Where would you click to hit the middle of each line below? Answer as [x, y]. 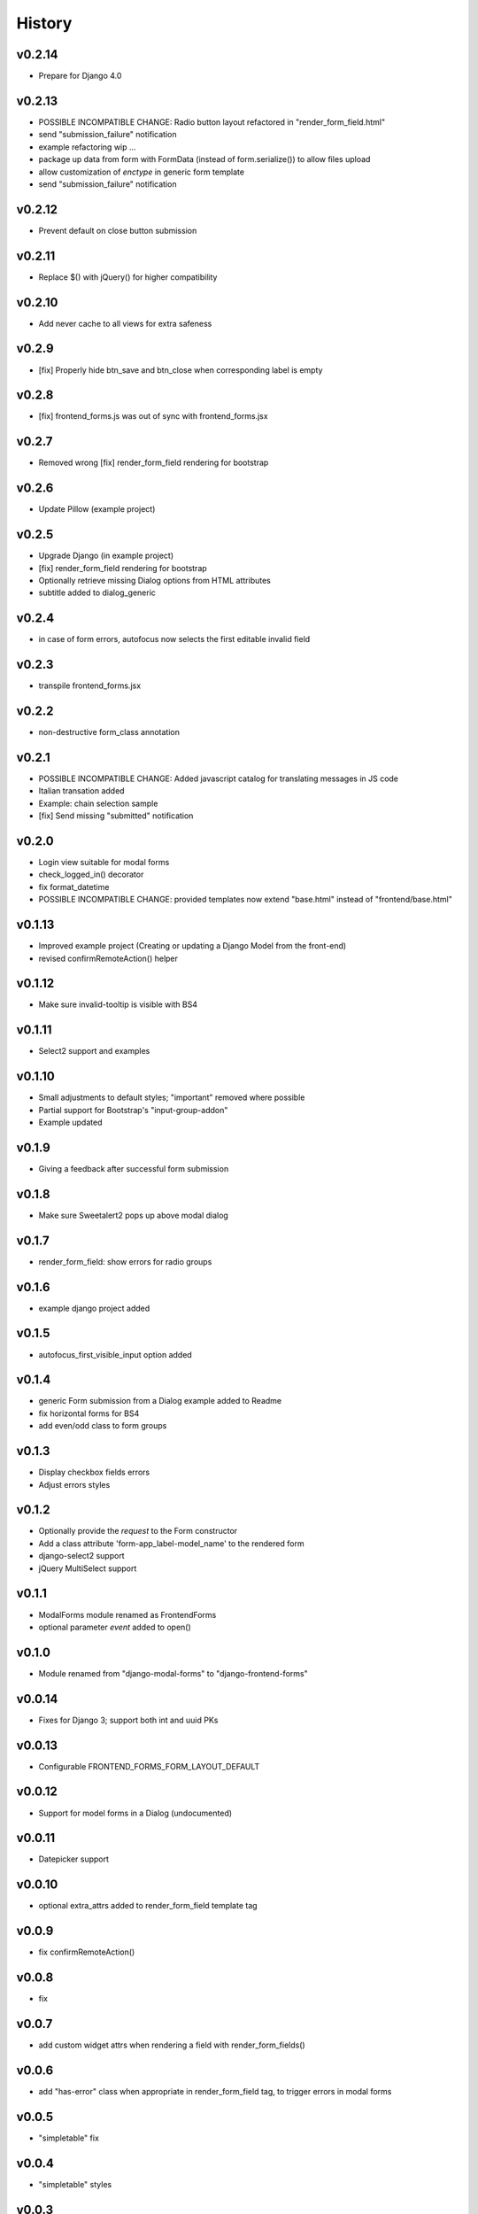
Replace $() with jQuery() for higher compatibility [128, 277]
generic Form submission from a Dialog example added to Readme [160, 1401]
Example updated [70, 1122]
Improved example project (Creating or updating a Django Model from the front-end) [193, 946]
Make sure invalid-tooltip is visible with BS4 [118, 1004]
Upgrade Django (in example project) [106, 556]
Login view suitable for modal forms [104, 863]
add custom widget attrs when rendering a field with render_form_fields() [172, 2045]
